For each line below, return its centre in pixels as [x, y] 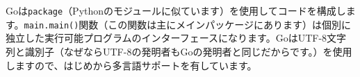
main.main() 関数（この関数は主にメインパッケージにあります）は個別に [188, 24]
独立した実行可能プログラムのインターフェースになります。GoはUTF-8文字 [176, 38]
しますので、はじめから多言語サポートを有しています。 [131, 65]
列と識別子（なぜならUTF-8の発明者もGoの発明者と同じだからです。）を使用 [179, 51]
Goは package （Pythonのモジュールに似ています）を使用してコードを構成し [176, 10]
